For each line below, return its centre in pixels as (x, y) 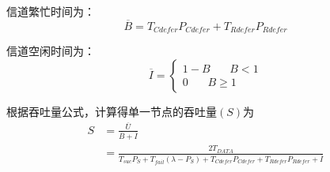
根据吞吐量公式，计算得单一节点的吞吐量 (112, 111)
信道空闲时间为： (51, 51)
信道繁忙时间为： (51, 11)
